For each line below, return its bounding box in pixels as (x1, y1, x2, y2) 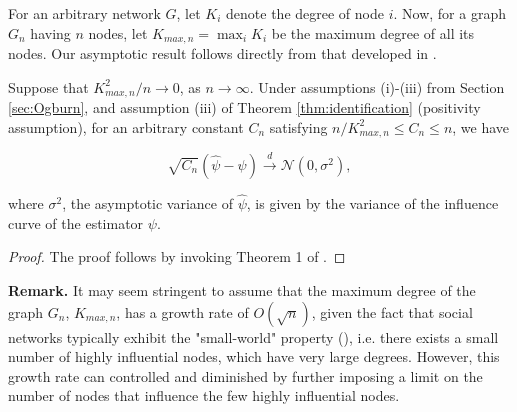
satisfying (269, 116, 328, 137)
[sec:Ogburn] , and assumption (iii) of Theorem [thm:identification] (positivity (8, 97, 481, 118)
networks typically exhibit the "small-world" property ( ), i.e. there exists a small (8, 326, 499, 347)
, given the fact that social (311, 301, 473, 322)
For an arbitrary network (8, 3, 161, 23)
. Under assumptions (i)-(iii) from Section (249, 76, 505, 97)
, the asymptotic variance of (62, 193, 233, 214)
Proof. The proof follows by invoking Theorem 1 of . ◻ (8, 246, 346, 267)
